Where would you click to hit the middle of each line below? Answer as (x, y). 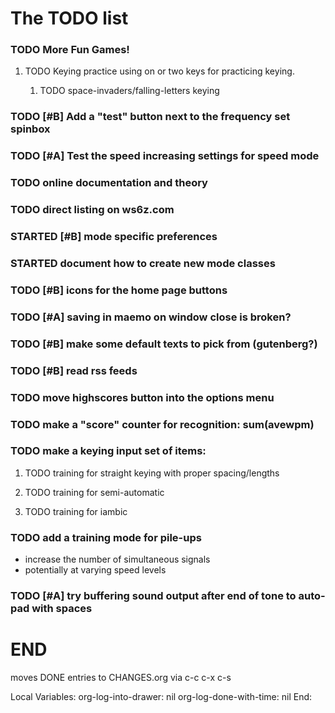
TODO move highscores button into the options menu (142, 397)
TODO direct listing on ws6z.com (92, 210)
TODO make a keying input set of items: (108, 451)
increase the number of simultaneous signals (117, 559)
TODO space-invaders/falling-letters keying (129, 91)
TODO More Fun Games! (70, 50)
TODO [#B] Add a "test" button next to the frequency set (150, 117)
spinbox (30, 129)
